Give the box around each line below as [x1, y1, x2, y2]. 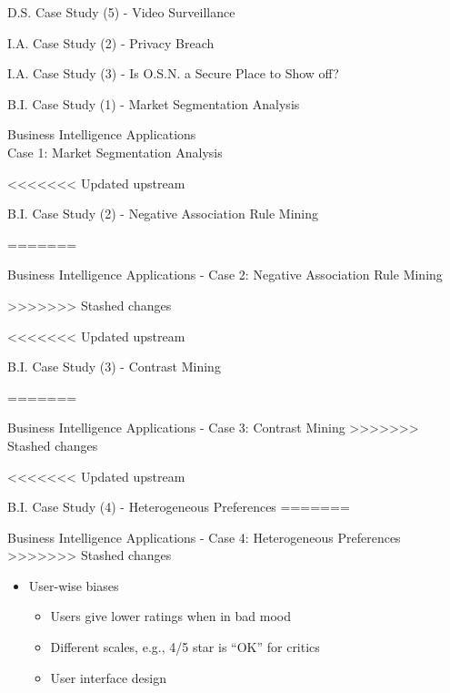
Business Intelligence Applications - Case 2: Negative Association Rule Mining [7, 265, 443, 284]
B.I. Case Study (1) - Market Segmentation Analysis [7, 94, 300, 113]
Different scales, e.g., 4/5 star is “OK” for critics [50, 637, 320, 657]
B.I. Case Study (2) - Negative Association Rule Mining [7, 204, 319, 223]
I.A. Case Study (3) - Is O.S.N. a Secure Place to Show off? [7, 64, 339, 83]
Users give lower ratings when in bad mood [50, 606, 291, 626]
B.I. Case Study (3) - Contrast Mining [7, 357, 221, 376]
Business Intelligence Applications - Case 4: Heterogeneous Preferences [7, 527, 401, 546]
